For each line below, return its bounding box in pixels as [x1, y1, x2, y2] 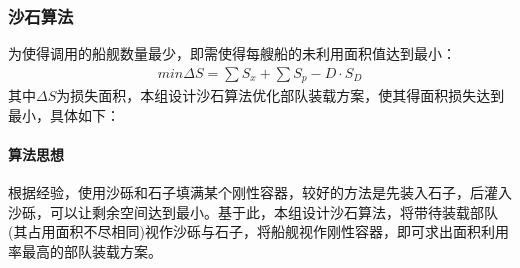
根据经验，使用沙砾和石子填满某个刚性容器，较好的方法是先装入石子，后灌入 [8, 182, 512, 203]
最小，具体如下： [8, 104, 120, 125]
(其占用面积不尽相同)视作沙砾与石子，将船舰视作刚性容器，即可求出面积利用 [8, 221, 509, 242]
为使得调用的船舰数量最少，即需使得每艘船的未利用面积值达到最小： [8, 43, 456, 64]
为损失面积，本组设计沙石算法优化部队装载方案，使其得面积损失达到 [56, 85, 505, 106]
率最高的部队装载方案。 [8, 241, 162, 262]
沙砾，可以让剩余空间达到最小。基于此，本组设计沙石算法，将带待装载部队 [8, 201, 498, 222]
